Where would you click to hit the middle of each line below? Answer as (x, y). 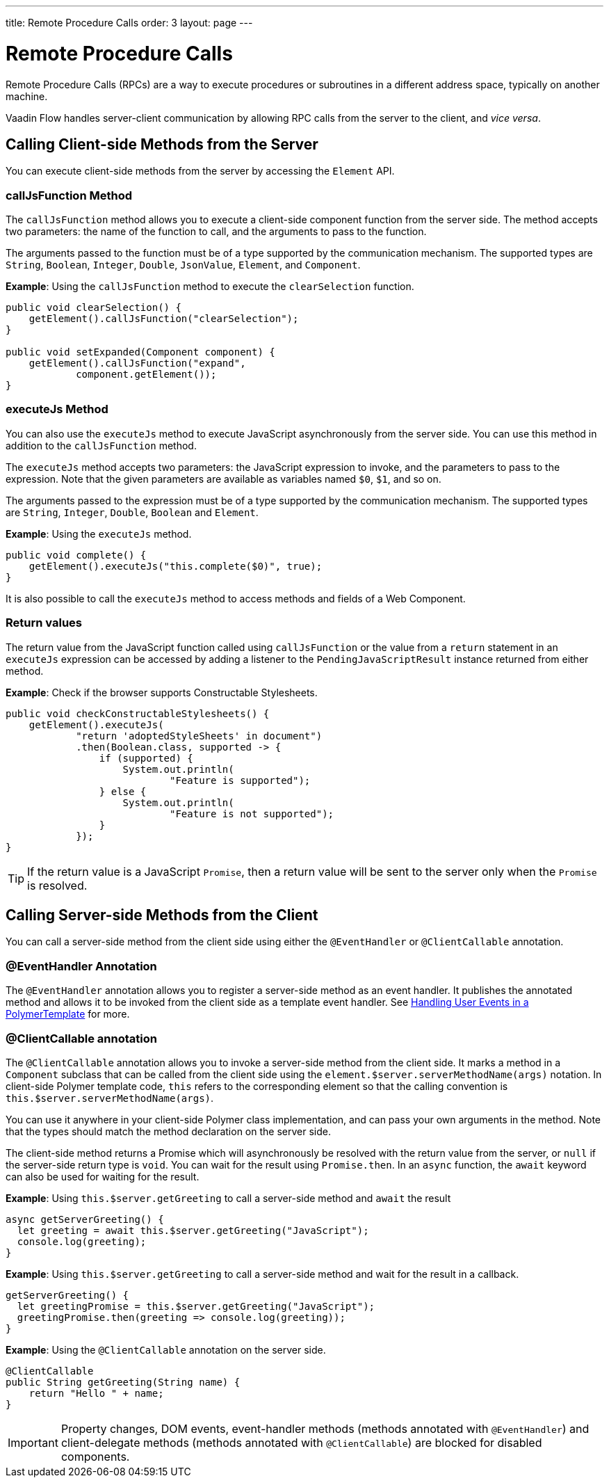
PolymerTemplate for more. (68, 1014)
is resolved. (57, 885)
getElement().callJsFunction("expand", (137, 363)
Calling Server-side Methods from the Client (162, 915)
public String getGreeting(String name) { (123, 1382)
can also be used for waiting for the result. (103, 1176)
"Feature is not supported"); (252, 813)
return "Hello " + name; (96, 1393)
